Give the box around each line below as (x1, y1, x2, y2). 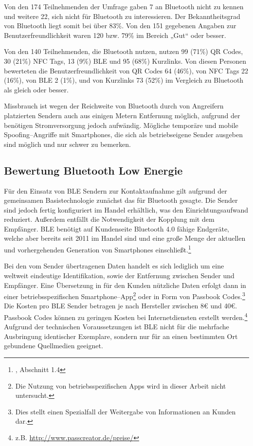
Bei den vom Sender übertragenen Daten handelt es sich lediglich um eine (4, 261, 224, 271)
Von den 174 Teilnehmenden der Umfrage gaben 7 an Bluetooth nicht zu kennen (4, 1, 244, 11)
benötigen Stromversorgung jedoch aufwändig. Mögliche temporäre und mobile (4, 120, 238, 130)
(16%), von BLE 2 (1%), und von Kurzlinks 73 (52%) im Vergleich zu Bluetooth (4, 75, 244, 85)
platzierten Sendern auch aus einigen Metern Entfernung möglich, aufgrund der (4, 110, 240, 120)
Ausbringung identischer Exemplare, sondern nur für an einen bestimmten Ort (4, 331, 238, 341)
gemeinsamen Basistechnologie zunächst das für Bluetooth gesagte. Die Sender (4, 195, 238, 205)
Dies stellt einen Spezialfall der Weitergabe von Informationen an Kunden (15, 406, 236, 416)
